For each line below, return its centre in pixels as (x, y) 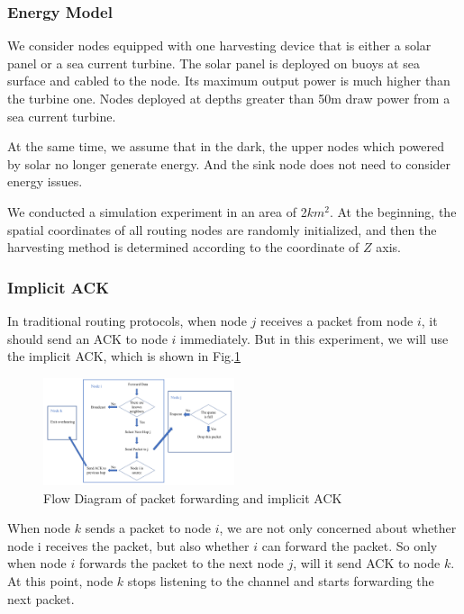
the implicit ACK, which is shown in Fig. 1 (124, 356)
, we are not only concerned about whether (338, 528)
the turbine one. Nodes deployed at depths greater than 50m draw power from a (229, 98)
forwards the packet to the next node (181, 563)
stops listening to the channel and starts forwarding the (281, 580)
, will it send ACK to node (367, 563)
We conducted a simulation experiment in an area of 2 (157, 211)
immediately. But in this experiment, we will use (314, 338)
